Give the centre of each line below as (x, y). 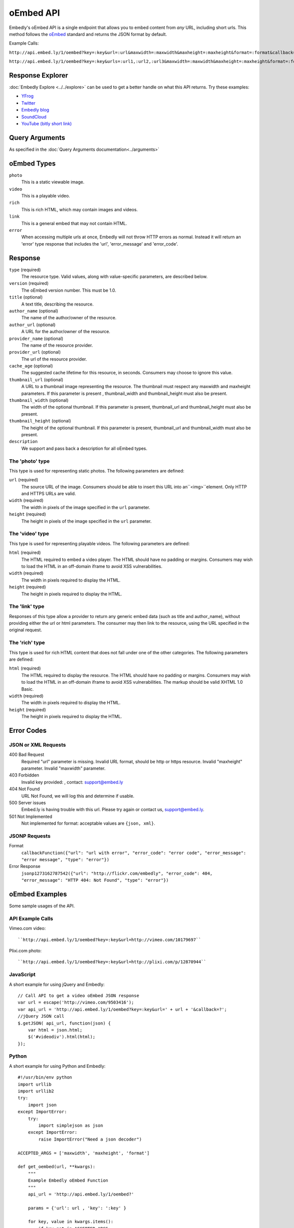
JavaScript (22, 975)
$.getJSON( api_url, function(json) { (64, 1023)
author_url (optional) (32, 325)
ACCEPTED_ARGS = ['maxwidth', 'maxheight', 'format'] (84, 1153)
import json (42, 1105)
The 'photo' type (29, 461)
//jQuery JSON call (41, 1016)
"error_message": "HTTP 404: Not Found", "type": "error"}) (95, 880)
